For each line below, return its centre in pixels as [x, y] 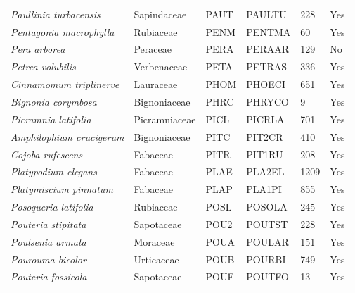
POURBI [266, 259]
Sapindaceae [160, 14]
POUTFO [268, 276]
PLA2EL [265, 172]
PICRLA [265, 119]
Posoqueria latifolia [52, 207]
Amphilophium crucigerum [67, 136]
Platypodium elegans [54, 172]
